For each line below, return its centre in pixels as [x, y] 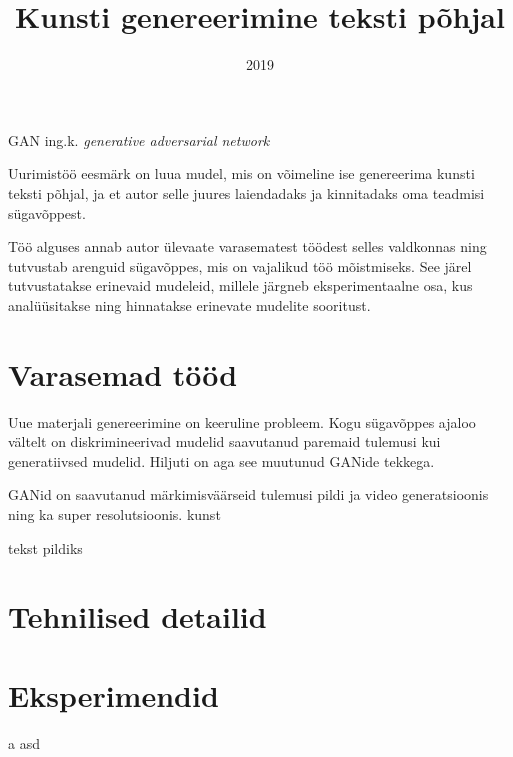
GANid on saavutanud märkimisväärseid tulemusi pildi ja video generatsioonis [248, 494]
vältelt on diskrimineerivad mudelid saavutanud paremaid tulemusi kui [224, 441]
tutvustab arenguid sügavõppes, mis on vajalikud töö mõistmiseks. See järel [240, 265]
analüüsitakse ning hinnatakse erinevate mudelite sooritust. [189, 304]
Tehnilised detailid [137, 616]
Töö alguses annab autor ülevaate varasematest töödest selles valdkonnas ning [247, 246]
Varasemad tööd [123, 373]
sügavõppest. [47, 212]
